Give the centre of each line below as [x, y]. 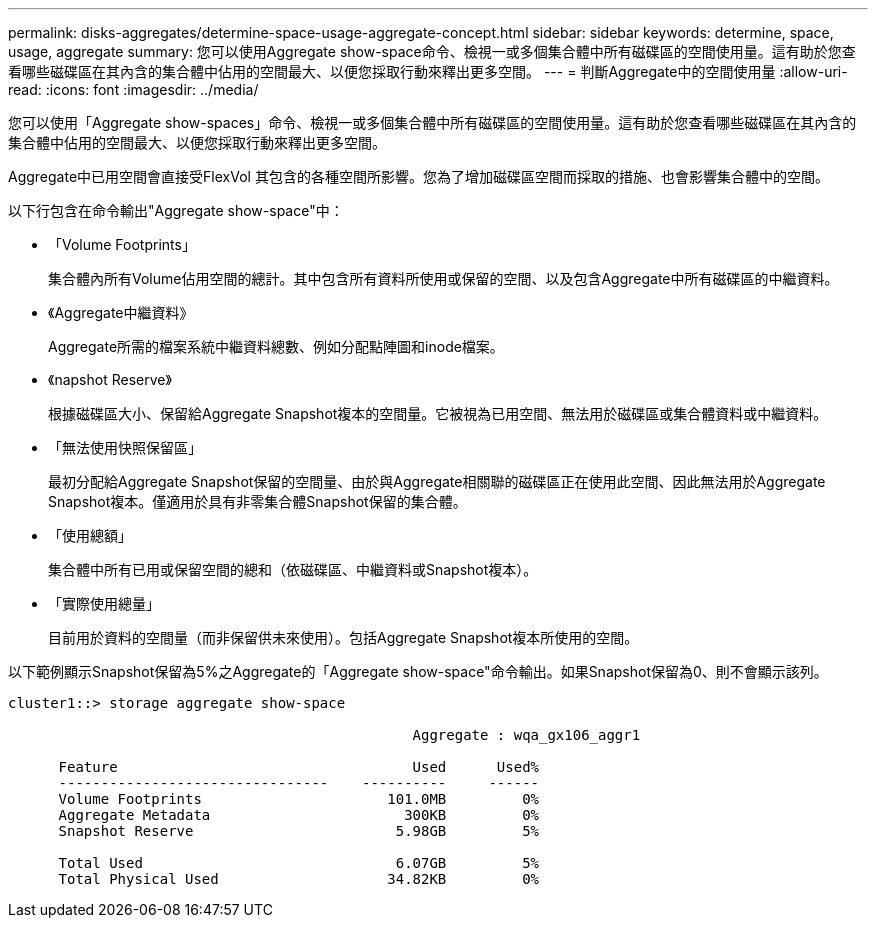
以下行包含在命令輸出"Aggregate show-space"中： [176, 210]
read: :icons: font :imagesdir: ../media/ [133, 89]
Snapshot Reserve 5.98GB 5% [299, 831]
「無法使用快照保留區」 [125, 447]
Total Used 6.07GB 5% [299, 863]
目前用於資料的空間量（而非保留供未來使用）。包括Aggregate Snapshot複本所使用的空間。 [343, 637]
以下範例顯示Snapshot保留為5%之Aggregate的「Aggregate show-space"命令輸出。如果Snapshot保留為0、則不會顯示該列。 [418, 671]
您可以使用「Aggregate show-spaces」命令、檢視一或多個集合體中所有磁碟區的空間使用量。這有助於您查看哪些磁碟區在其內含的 [432, 122]
